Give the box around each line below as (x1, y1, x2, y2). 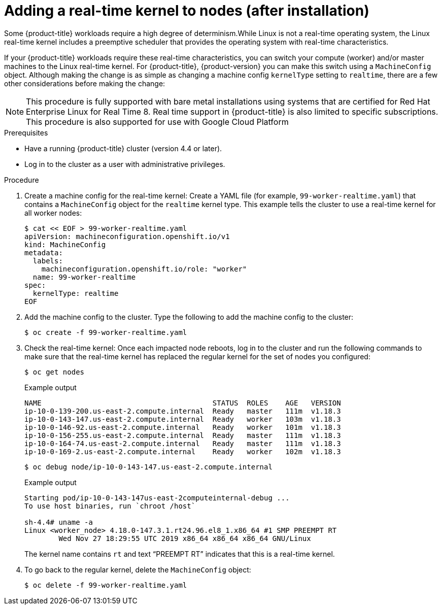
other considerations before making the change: (4, 79, 165, 88)
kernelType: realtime (32, 289, 119, 297)
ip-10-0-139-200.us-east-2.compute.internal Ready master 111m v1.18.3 (24, 407, 341, 415)
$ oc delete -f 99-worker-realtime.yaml (24, 581, 187, 589)
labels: (32, 256, 63, 265)
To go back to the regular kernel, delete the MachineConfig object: (24, 565, 251, 574)
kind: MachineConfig (24, 240, 106, 249)
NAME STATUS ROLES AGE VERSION (24, 398, 341, 407)
